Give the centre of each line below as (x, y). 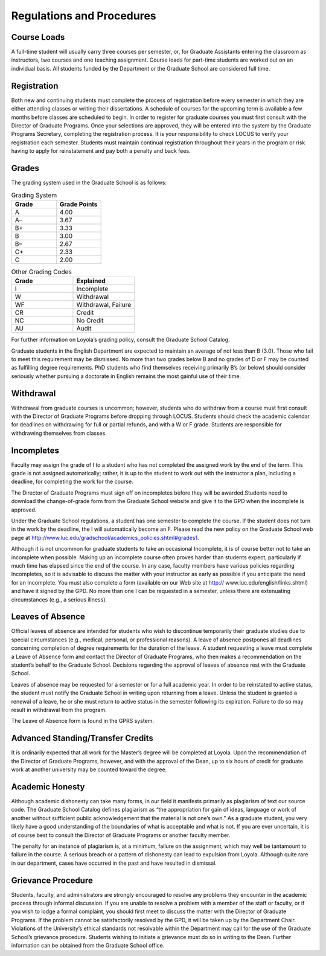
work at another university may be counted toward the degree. (89, 769)
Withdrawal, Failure (104, 305)
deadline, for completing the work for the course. (72, 482)
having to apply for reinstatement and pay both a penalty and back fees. (101, 151)
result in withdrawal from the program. (59, 710)
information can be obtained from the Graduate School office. (88, 945)
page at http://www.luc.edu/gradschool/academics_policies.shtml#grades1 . (105, 537)
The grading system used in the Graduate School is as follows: (89, 182)
